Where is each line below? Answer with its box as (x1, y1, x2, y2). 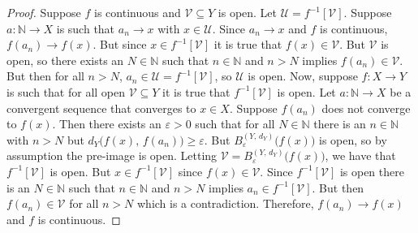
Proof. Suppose (6, 4, 81, 20)
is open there (339, 162, 404, 179)
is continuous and (94, 4, 181, 20)
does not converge (321, 99, 411, 116)
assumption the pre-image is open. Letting (6, 147, 218, 164)
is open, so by (319, 131, 387, 148)
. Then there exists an (52, 115, 162, 132)
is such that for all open (6, 83, 126, 100)
